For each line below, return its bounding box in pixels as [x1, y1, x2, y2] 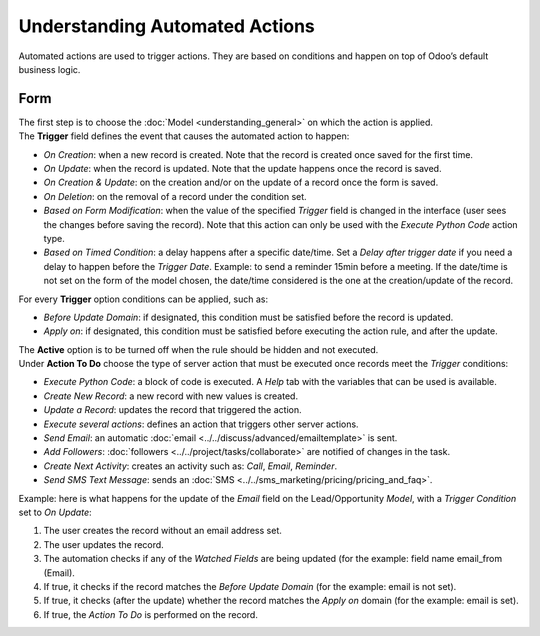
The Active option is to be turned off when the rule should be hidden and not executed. [18, 343, 379, 355]
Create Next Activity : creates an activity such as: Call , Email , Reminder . [43, 460, 338, 472]
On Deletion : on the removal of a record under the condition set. [43, 190, 307, 202]
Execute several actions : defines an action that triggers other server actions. [43, 418, 359, 430]
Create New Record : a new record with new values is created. [43, 390, 299, 402]
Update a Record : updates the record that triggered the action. [43, 404, 302, 416]
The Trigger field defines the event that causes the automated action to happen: [18, 130, 350, 142]
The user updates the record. [43, 538, 164, 550]
